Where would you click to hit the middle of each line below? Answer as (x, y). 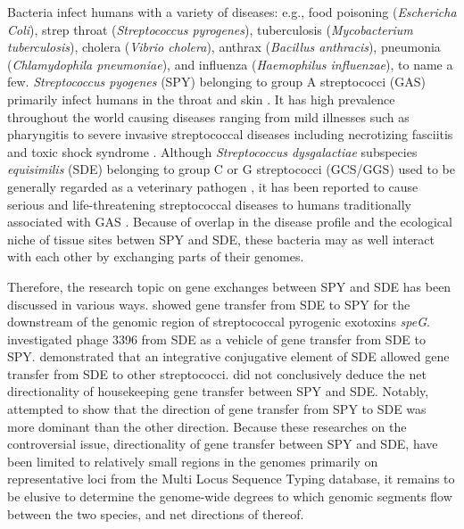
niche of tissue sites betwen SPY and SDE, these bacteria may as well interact (221, 239)
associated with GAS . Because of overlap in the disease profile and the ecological (230, 222)
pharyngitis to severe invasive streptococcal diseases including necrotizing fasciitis (230, 134)
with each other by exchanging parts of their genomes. (156, 256)
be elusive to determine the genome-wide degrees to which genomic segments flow (230, 496)
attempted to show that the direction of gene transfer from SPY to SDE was (217, 409)
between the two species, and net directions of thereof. (156, 513)
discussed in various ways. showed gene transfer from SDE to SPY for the (209, 304)
